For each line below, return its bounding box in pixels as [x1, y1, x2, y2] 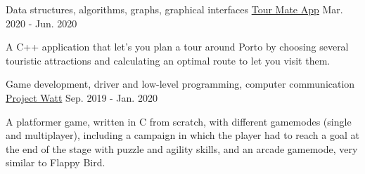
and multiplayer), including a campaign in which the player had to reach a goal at [6, 128, 359, 142]
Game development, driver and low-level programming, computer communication [6, 76, 355, 91]
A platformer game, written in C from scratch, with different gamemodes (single [6, 114, 352, 128]
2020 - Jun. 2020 [6, 15, 77, 30]
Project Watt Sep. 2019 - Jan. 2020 [6, 90, 158, 105]
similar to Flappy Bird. [6, 155, 105, 170]
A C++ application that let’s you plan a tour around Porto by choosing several [6, 39, 349, 54]
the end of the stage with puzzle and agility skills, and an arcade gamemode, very [6, 141, 358, 156]
